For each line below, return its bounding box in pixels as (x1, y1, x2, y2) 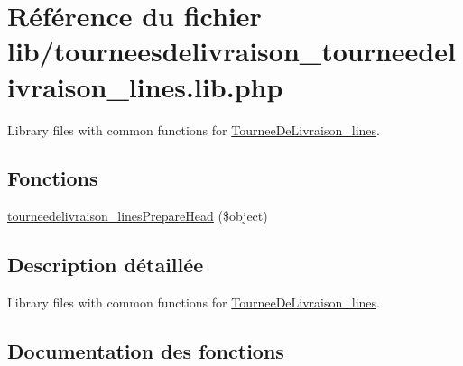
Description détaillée (7, 251, 204, 279)
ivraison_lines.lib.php (7, 68, 283, 105)
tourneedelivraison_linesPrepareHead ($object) (7, 206, 268, 225)
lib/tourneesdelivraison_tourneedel (7, 32, 456, 69)
